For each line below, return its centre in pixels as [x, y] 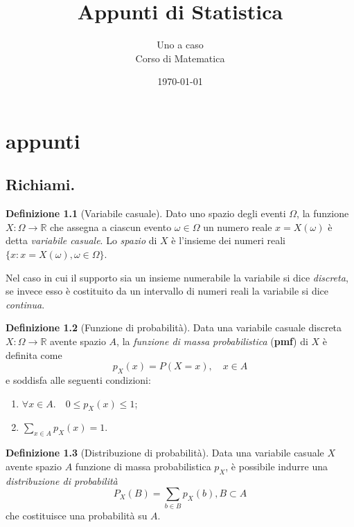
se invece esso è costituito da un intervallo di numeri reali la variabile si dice [167, 291]
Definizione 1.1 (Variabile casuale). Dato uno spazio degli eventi [146, 213]
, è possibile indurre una [276, 466]
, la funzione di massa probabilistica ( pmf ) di [212, 341]
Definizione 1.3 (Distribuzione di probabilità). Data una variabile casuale [165, 453]
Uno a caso [180, 45]
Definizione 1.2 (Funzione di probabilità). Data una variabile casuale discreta [174, 327]
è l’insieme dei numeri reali [228, 240]
